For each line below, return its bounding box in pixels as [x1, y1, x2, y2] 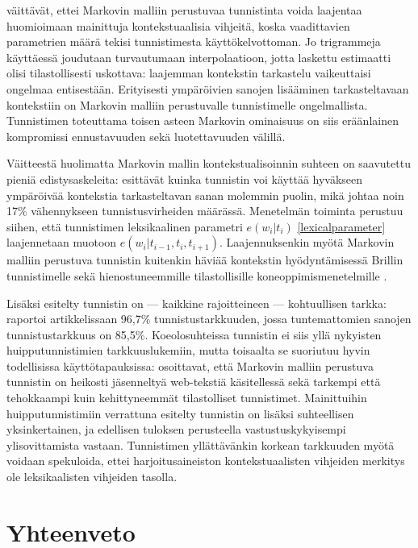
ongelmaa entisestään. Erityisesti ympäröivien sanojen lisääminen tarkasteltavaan [6, 80, 409, 97]
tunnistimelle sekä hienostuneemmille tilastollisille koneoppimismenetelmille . [6, 267, 387, 284]
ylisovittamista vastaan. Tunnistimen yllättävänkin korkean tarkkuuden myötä [6, 436, 395, 453]
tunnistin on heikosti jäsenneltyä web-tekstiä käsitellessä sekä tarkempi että [6, 373, 381, 390]
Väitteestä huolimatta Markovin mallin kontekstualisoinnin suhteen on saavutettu [6, 155, 411, 172]
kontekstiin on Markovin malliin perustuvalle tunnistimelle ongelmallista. [6, 96, 368, 113]
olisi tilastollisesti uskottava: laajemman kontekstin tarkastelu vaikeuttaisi [6, 64, 371, 81]
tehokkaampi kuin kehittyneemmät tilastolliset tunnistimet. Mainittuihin [6, 389, 367, 406]
